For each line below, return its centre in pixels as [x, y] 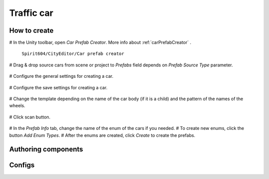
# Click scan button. [30, 117]
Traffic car [31, 13]
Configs [22, 165]
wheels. [17, 106]
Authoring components [46, 149]
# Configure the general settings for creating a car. [61, 76]
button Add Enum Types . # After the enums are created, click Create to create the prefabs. [102, 135]
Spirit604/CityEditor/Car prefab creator [73, 54]
